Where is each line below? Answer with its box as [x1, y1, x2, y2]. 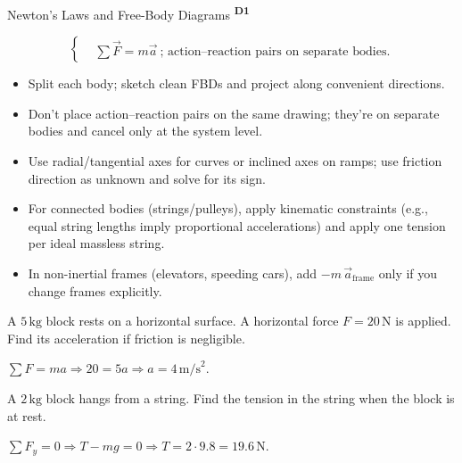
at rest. [7, 406, 46, 425]
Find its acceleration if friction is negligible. [7, 328, 245, 347]
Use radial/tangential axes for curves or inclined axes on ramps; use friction [28, 152, 442, 170]
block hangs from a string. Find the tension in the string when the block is [45, 388, 455, 407]
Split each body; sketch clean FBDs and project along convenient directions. [28, 74, 445, 93]
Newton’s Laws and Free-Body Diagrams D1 [7, 3, 250, 23]
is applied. [395, 311, 451, 330]
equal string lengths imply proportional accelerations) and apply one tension [28, 216, 446, 235]
